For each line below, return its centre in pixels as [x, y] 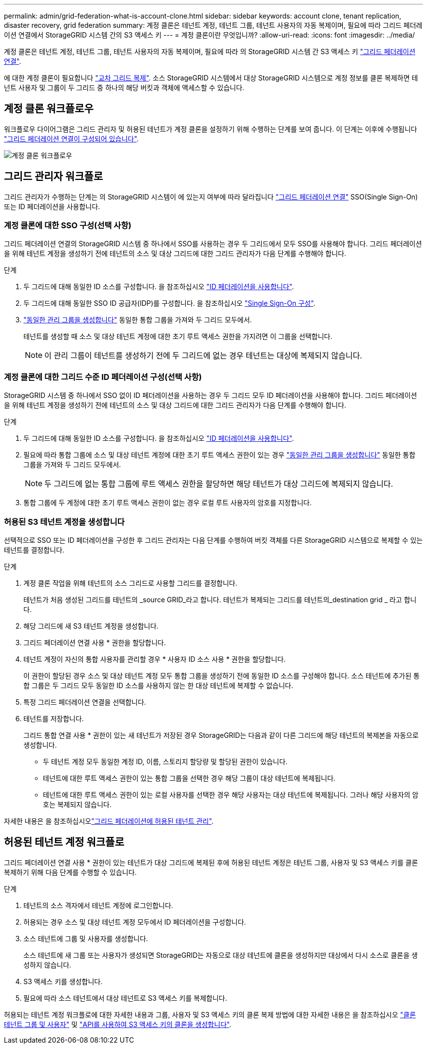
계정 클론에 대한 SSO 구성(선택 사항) [68, 226]
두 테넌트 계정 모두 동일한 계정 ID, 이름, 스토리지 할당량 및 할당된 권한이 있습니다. [165, 761]
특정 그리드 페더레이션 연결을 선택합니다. [85, 702]
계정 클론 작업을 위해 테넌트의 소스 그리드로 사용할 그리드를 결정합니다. [130, 583]
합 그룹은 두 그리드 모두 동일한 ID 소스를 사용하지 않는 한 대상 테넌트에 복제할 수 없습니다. [158, 685]
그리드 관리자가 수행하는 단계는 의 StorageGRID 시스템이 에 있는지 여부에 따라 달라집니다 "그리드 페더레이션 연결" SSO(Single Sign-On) [211, 197]
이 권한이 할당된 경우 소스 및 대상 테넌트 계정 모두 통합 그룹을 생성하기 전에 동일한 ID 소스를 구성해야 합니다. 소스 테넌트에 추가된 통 [222, 675]
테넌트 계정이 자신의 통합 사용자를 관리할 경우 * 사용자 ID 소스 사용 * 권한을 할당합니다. [155, 659]
